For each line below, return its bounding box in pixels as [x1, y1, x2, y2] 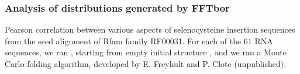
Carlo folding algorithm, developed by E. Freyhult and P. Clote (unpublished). [5, 58, 287, 69]
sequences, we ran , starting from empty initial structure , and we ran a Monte [5, 46, 287, 58]
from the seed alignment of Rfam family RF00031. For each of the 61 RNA [5, 34, 273, 47]
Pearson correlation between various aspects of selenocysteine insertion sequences [5, 23, 295, 36]
